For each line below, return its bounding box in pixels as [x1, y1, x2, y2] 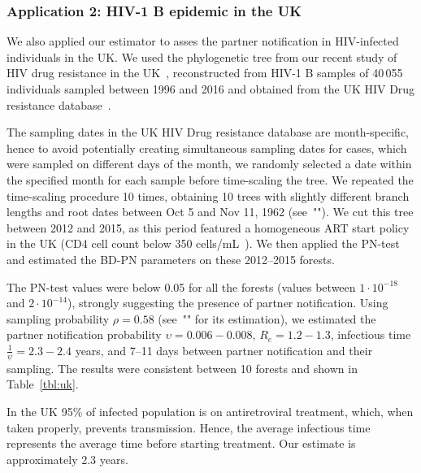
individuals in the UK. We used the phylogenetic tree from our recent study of [7, 48, 397, 65]
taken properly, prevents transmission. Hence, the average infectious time [7, 419, 371, 436]
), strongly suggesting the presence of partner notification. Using [67, 294, 388, 311]
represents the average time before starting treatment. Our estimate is [7, 435, 356, 452]
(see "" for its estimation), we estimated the [158, 310, 376, 327]
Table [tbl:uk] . [7, 375, 79, 393]
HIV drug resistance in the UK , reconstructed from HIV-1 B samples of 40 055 [7, 64, 403, 81]
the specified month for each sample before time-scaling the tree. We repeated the [7, 171, 414, 188]
